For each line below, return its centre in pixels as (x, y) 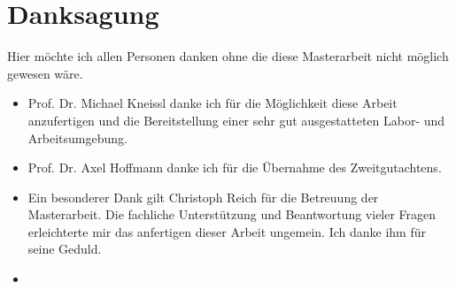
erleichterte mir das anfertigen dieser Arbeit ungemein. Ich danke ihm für (227, 231)
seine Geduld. (65, 249)
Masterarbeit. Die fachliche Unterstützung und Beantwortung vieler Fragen (232, 214)
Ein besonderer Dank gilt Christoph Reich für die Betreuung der (203, 197)
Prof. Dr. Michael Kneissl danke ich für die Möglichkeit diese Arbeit (213, 103)
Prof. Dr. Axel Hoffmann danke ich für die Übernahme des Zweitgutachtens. (235, 167)
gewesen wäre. (45, 73)
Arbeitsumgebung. (77, 137)
